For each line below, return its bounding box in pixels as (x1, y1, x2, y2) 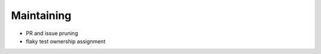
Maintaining (11, 9, 71, 22)
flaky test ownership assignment (26, 37, 106, 45)
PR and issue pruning (26, 30, 78, 37)
